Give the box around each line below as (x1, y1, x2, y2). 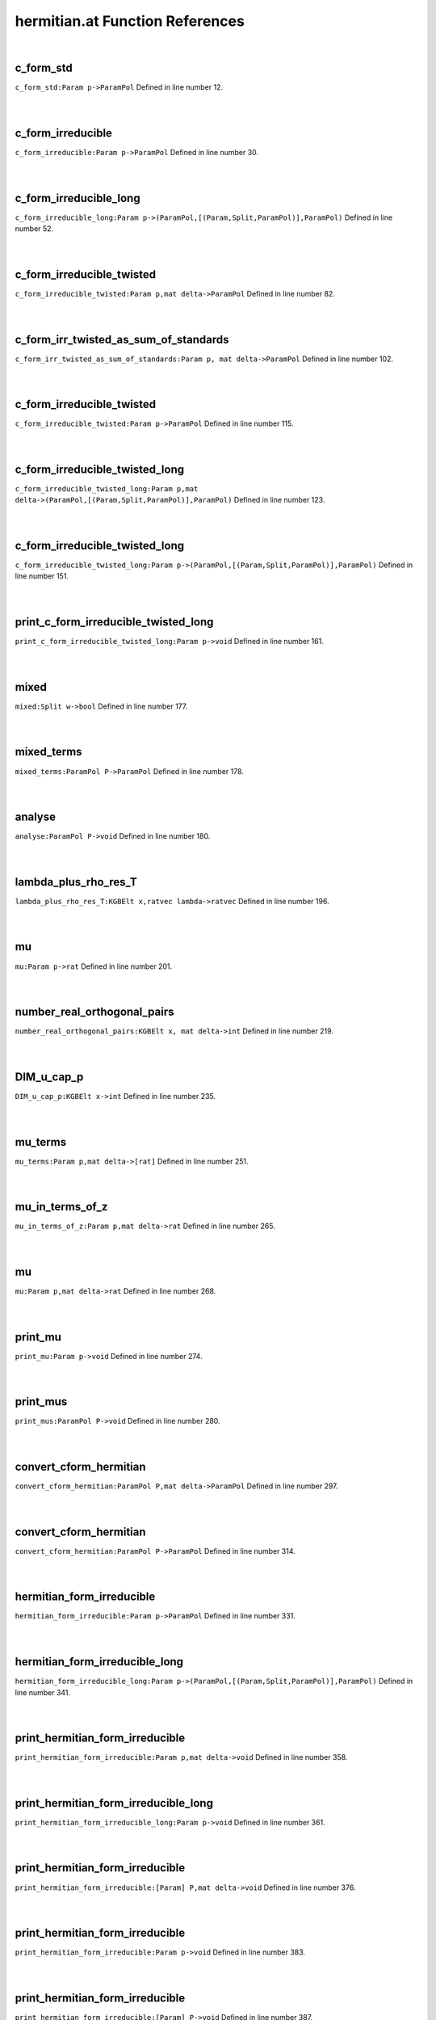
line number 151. (15, 571, 69, 581)
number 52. (15, 224, 54, 234)
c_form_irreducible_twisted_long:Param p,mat (15, 484, 199, 493)
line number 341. (15, 1687, 71, 1697)
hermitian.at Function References (15, 12, 245, 30)
